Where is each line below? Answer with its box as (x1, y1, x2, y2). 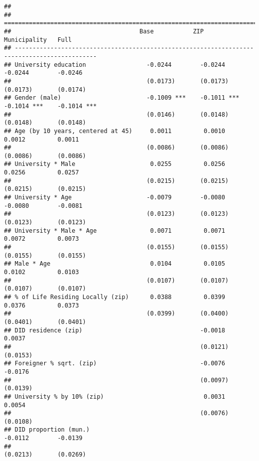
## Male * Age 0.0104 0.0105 (4, 260, 225, 268)
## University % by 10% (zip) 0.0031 (4, 393, 225, 400)
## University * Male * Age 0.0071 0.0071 (4, 227, 225, 234)
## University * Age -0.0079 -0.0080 (4, 194, 225, 201)
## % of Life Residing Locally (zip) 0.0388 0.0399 (4, 293, 225, 301)
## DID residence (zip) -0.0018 (4, 326, 225, 334)
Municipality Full (4, 36, 72, 43)
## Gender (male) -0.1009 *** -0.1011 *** (4, 94, 240, 102)
